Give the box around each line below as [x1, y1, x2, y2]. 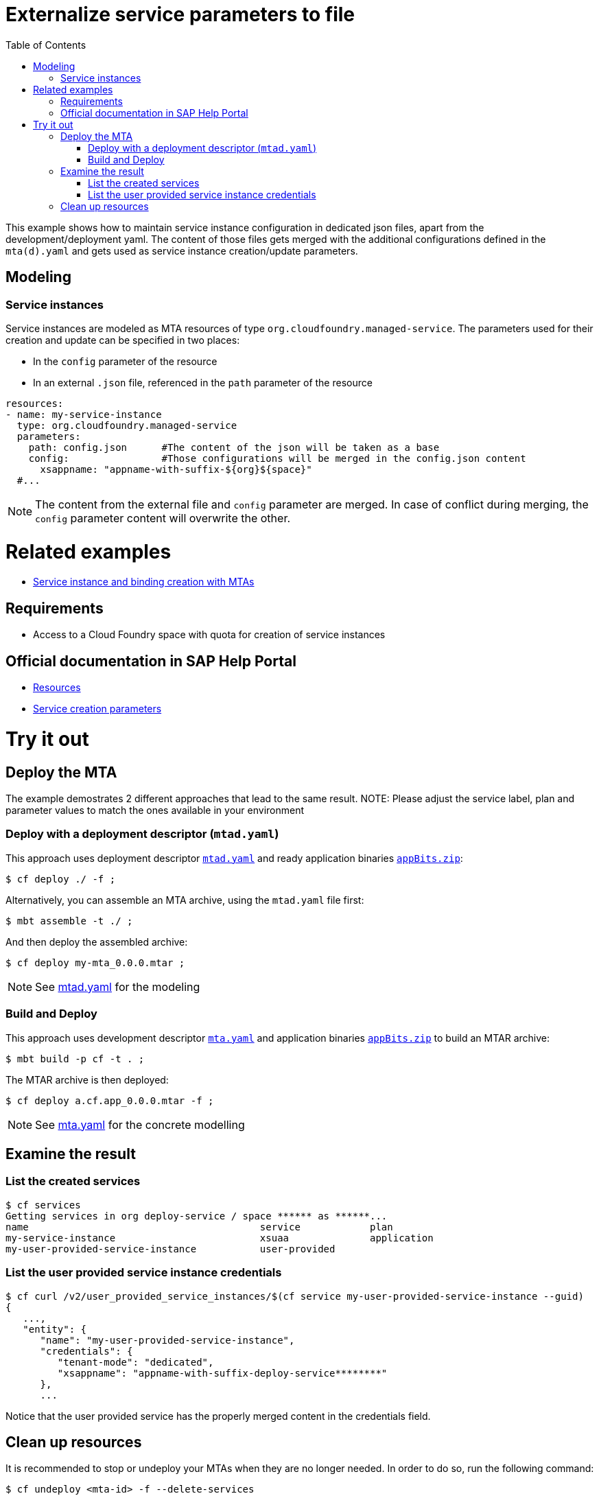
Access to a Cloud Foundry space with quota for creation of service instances [33, 629, 386, 641]
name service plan [5, 1221, 393, 1232]
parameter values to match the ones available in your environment [5, 804, 304, 817]
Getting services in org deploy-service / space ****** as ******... [5, 1210, 388, 1222]
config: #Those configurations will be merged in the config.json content [28, 452, 526, 464]
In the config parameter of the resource [33, 355, 218, 367]
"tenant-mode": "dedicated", [57, 1356, 214, 1368]
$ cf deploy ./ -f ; [5, 873, 116, 885]
